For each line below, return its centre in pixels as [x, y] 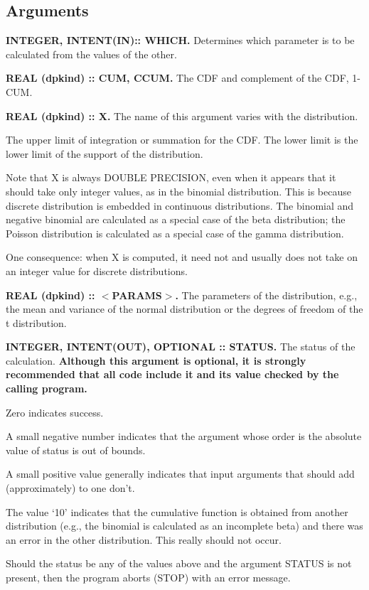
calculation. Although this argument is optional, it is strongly [156, 360]
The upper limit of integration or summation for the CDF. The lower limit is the [182, 140]
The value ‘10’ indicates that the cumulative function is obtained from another [177, 511]
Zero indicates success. [55, 412]
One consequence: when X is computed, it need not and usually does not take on [182, 257]
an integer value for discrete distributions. [97, 270]
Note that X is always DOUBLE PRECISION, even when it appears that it [171, 177]
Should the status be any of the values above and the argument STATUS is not [179, 563]
